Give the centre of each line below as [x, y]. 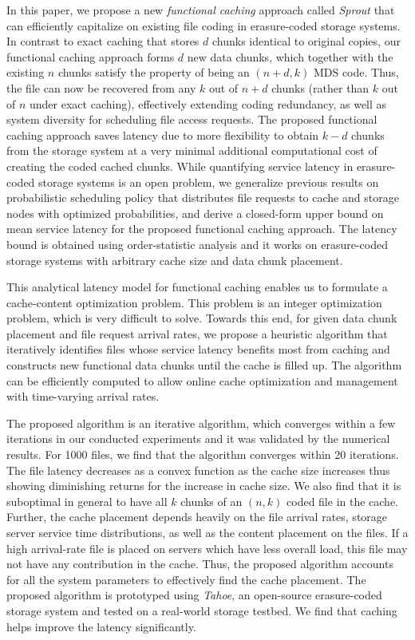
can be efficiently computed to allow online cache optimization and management [202, 380]
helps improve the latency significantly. [101, 626]
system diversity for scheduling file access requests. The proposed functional [192, 119]
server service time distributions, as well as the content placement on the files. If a [207, 532]
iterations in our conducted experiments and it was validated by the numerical [198, 439]
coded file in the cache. [343, 501]
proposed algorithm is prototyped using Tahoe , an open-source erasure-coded [194, 595]
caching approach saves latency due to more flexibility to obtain [163, 134]
